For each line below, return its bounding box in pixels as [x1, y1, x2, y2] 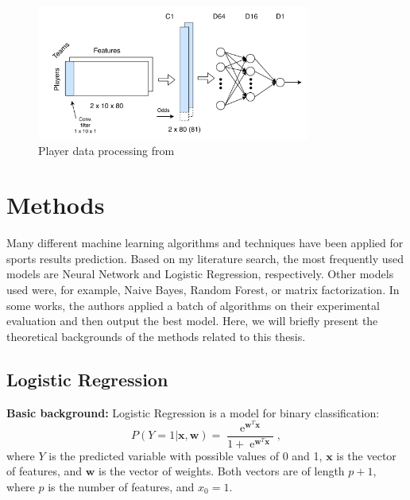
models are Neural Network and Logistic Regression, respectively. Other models [6, 266, 394, 282]
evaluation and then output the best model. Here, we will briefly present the [6, 312, 378, 329]
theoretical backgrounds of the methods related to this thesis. [6, 328, 306, 344]
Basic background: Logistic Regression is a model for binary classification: [6, 404, 380, 421]
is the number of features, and [48, 478, 195, 494]
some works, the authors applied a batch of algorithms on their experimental [6, 297, 380, 313]
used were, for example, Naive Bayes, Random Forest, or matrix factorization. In [6, 281, 400, 298]
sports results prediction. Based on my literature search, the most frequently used [6, 250, 404, 266]
